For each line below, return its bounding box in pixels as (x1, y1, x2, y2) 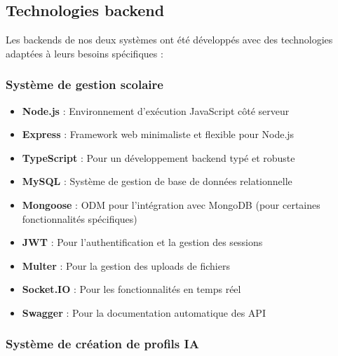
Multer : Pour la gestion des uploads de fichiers (22, 258, 230, 273)
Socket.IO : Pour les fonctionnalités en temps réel (22, 282, 241, 296)
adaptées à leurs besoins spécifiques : (6, 46, 163, 60)
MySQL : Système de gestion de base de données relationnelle (22, 174, 292, 189)
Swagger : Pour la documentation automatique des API (22, 305, 266, 320)
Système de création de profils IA (6, 335, 199, 352)
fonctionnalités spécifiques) (22, 211, 137, 226)
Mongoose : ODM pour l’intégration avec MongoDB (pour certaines (22, 197, 320, 212)
